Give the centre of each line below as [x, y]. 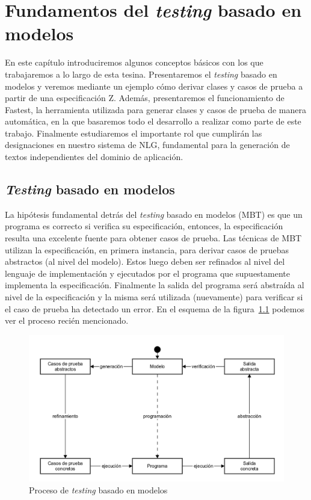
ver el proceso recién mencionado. [67, 320]
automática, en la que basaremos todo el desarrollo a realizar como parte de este [153, 121]
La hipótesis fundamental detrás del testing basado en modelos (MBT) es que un [154, 214]
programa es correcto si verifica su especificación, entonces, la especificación [144, 226]
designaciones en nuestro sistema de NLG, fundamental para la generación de [147, 145]
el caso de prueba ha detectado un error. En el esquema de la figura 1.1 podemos [155, 308]
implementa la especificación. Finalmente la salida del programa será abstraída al [155, 285]
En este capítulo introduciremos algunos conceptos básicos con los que [134, 62]
